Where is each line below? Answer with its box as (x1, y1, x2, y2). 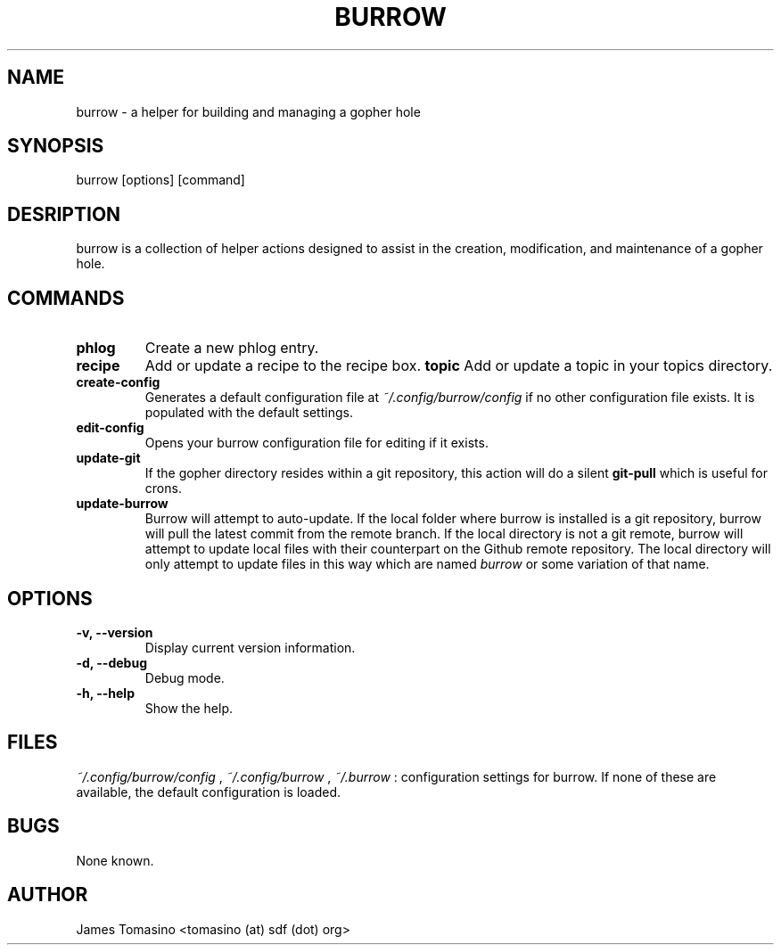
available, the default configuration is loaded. (76, 784, 341, 800)
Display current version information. (144, 639, 356, 655)
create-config (76, 374, 160, 390)
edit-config (76, 420, 144, 436)
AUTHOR (7, 883, 88, 907)
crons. (144, 480, 182, 497)
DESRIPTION (7, 202, 121, 226)
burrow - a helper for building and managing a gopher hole (76, 103, 421, 119)
